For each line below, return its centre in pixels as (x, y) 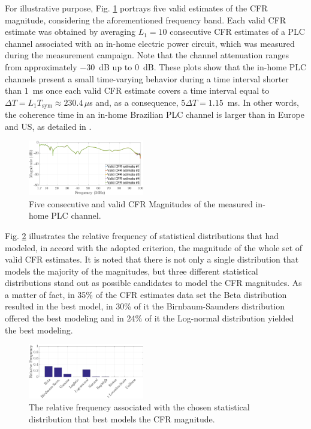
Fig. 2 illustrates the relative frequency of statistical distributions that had (142, 235)
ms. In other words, (263, 102)
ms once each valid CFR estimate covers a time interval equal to (151, 90)
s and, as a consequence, (134, 102)
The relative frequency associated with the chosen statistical (139, 406)
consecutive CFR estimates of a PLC (237, 32)
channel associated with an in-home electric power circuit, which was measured (150, 43)
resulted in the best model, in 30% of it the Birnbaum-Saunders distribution (145, 306)
